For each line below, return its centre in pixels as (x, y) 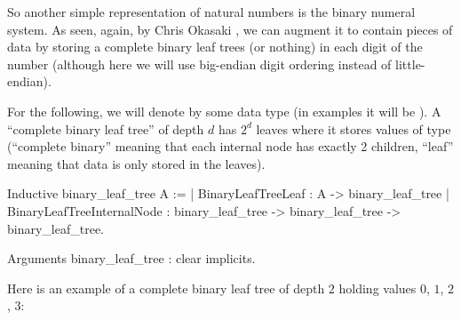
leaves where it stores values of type (354, 128)
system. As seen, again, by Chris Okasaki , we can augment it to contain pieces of (230, 29)
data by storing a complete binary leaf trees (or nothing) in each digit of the (215, 47)
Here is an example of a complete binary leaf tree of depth (166, 288)
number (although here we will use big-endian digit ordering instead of (199, 64)
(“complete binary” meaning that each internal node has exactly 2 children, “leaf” (230, 146)
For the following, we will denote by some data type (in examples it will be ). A (224, 111)
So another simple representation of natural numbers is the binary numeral (211, 12)
